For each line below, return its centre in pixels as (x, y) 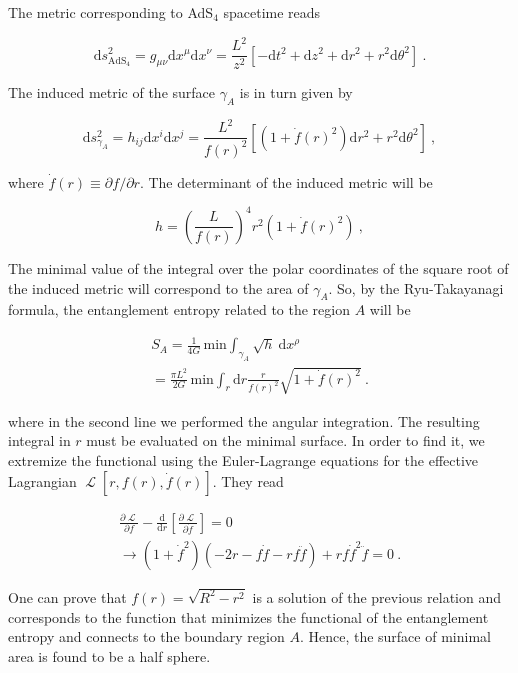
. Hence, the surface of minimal (395, 636)
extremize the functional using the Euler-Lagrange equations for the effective (243, 460)
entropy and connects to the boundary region (146, 636)
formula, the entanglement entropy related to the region (179, 309)
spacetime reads (272, 12)
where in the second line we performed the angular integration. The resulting (244, 420)
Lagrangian (42, 480)
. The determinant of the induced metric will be (286, 181)
